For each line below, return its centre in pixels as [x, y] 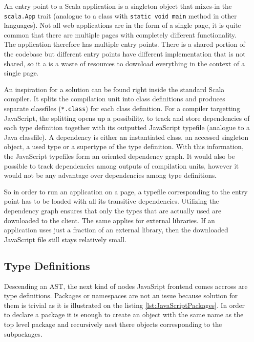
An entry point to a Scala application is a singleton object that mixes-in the [118, 6]
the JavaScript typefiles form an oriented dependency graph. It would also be [119, 156]
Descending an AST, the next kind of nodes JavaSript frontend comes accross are [126, 286]
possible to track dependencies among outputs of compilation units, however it [121, 165]
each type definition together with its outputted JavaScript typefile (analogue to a [127, 127]
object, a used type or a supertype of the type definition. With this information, [124, 146]
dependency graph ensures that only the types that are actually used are [113, 210]
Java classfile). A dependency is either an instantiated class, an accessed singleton [126, 137]
